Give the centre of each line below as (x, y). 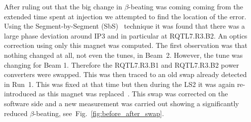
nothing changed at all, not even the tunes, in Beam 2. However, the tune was (124, 55)
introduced (20, 94)
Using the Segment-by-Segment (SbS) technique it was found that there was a (125, 26)
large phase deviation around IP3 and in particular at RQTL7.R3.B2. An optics (126, 35)
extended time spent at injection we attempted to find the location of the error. (125, 16)
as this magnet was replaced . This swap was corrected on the (133, 94)
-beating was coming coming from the (186, 6)
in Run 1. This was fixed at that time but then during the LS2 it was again (120, 84)
